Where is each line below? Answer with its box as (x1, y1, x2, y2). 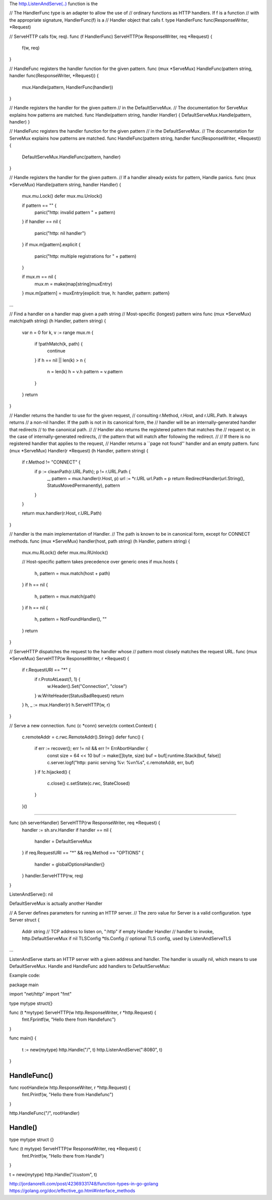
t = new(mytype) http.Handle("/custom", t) (9, 1171, 98, 1177)
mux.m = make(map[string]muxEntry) (34, 280, 113, 287)
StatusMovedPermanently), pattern (47, 482, 120, 489)
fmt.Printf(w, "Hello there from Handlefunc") (22, 1092, 113, 1098)
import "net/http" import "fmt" (9, 991, 72, 997)
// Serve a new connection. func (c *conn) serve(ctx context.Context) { (9, 722, 157, 728)
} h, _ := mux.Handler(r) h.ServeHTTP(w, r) (22, 702, 110, 708)
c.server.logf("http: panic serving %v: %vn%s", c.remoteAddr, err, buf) (47, 760, 194, 766)
